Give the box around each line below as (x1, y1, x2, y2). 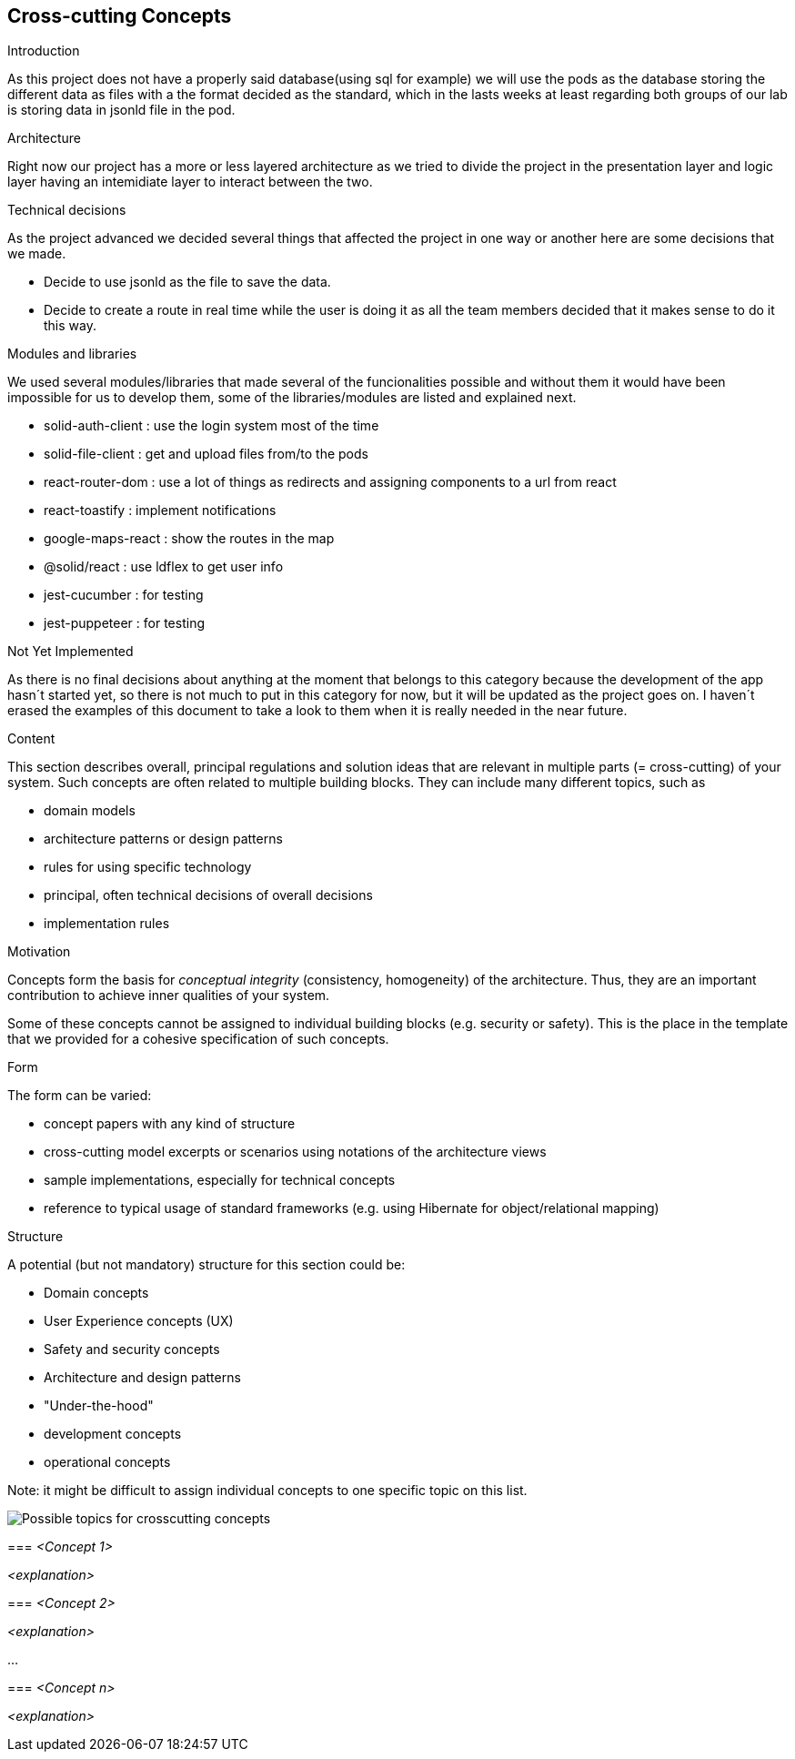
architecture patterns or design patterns (44, 831, 283, 847)
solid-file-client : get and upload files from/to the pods (44, 446, 368, 462)
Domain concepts (44, 1285, 149, 1301)
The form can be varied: (7, 1087, 152, 1104)
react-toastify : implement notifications (44, 502, 277, 519)
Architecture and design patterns (44, 1370, 241, 1386)
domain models (44, 803, 136, 819)
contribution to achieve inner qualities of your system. (7, 987, 330, 1004)
